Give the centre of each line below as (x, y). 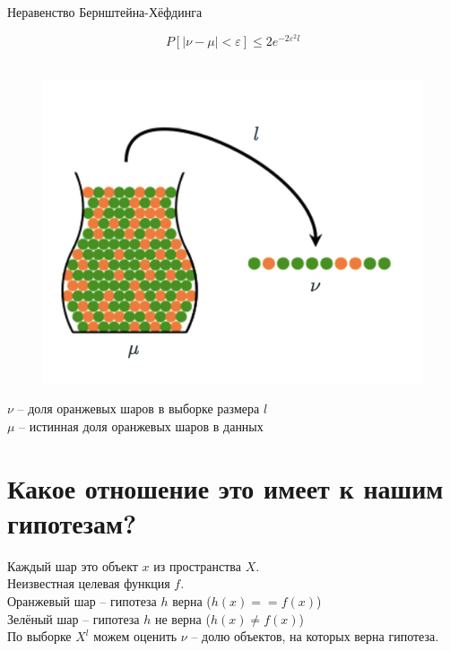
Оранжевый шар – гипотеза (82, 600)
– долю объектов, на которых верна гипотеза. (315, 636)
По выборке (39, 636)
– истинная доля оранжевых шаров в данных (141, 425)
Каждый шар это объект (73, 565)
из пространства (197, 565)
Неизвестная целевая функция (89, 583)
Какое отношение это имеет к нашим (225, 487)
